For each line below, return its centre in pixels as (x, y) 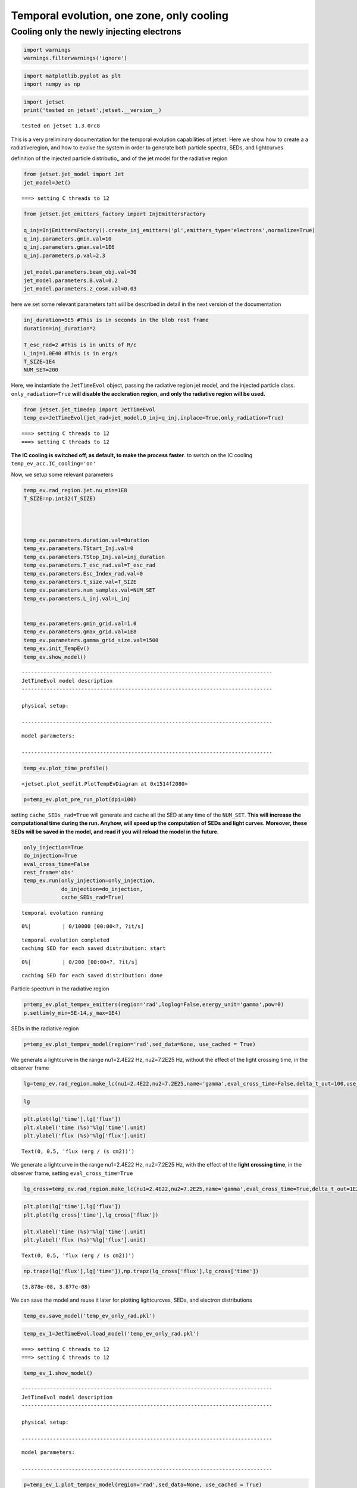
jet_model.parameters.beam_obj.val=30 (80, 272)
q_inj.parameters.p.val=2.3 (64, 255)
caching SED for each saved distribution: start (94, 948)
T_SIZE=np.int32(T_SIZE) (60, 499)
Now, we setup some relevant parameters (62, 474)
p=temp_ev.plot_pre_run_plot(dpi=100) (80, 800)
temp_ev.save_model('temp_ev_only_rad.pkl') (90, 1316)
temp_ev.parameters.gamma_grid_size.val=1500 (91, 640)
